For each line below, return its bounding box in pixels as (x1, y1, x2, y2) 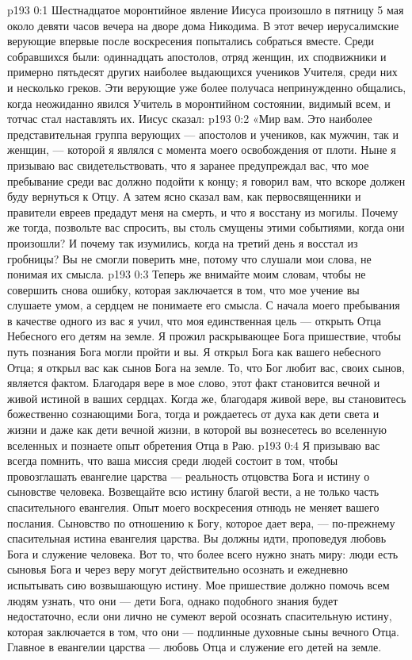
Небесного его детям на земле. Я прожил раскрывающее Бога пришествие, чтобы (7, 328, 402, 344)
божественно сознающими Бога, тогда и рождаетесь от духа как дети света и (7, 405, 380, 422)
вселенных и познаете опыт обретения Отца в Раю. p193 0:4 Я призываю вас (7, 436, 380, 453)
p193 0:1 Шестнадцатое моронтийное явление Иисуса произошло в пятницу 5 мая (7, 2, 404, 17)
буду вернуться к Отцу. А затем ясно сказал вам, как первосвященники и (7, 188, 361, 205)
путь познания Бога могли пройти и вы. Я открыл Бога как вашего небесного (7, 343, 381, 360)
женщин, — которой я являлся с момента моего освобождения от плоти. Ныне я (7, 141, 396, 158)
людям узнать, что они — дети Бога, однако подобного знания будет (7, 592, 338, 608)
